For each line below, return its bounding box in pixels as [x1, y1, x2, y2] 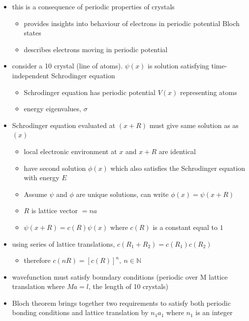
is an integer [195, 307, 233, 318]
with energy [24, 172, 60, 183]
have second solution [24, 162, 86, 173]
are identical [158, 146, 196, 156]
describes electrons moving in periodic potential [24, 44, 168, 54]
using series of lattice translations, [12, 238, 115, 249]
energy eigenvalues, [24, 103, 81, 114]
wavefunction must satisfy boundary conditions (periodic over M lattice [12, 271, 228, 282]
